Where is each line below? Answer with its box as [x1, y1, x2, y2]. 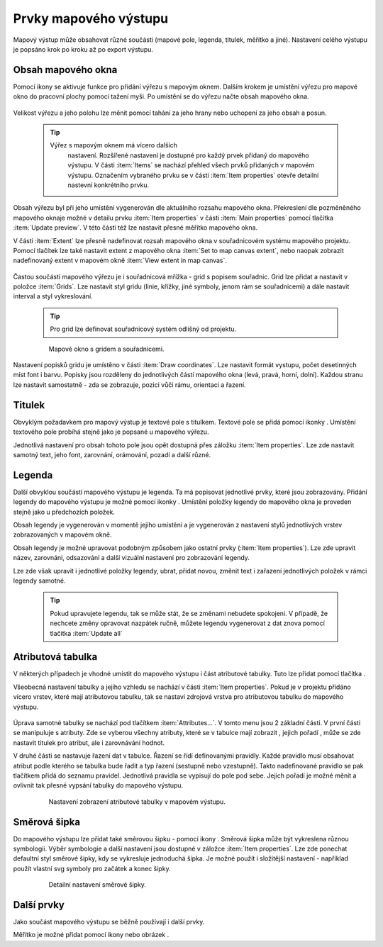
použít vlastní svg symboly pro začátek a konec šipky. [13, 864, 171, 873]
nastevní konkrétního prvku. [67, 181, 150, 189]
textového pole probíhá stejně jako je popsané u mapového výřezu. [13, 427, 209, 436]
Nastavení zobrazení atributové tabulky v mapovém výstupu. [48, 797, 226, 806]
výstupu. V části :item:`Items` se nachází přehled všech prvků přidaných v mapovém [67, 161, 315, 169]
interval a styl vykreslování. [13, 292, 93, 301]
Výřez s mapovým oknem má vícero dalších [50, 141, 177, 150]
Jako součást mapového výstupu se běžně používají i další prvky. [13, 918, 205, 926]
